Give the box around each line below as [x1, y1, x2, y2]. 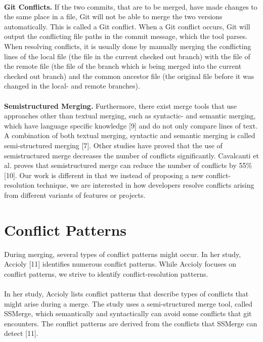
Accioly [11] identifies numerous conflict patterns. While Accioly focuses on [4, 259, 236, 269]
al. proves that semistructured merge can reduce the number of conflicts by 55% [4, 160, 252, 170]
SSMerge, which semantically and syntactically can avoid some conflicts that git [4, 308, 252, 319]
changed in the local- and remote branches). [4, 80, 140, 91]
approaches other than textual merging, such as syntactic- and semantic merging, [4, 110, 256, 121]
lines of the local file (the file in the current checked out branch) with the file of [4, 51, 250, 61]
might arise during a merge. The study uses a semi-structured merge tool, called [4, 298, 253, 309]
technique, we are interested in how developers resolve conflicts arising [36, 180, 254, 190]
